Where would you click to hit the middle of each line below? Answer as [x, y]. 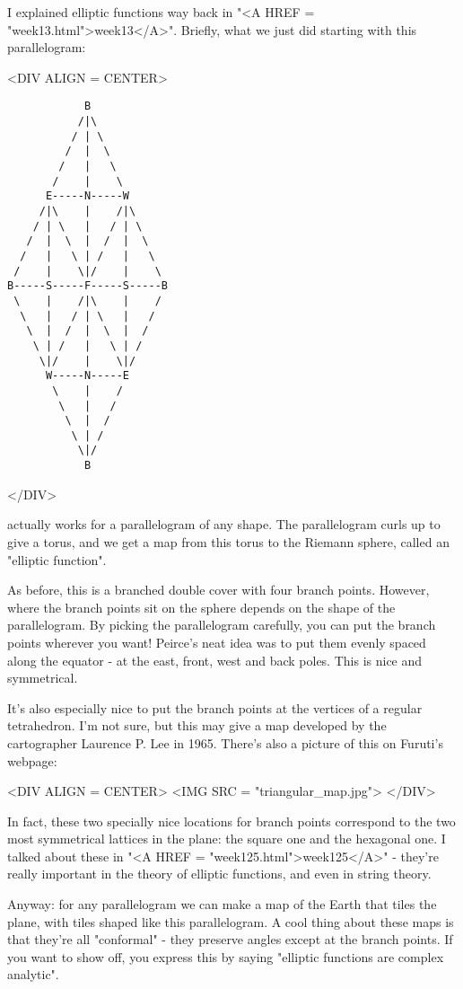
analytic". [33, 974]
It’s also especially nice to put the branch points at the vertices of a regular [215, 707]
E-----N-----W [87, 196]
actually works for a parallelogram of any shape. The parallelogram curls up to [224, 524]
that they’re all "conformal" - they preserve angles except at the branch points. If [230, 939]
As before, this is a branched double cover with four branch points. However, [218, 590]
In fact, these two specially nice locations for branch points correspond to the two [231, 821]
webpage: [32, 760]
